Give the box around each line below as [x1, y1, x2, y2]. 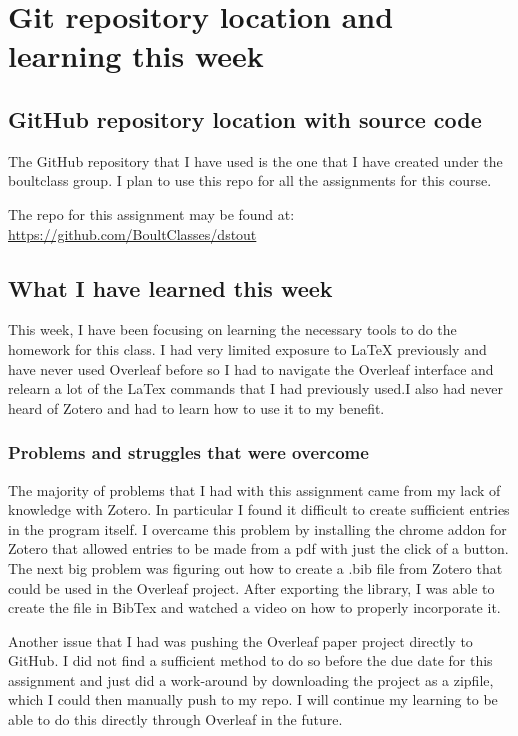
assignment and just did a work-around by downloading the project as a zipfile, [8, 669, 494, 690]
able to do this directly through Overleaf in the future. [8, 709, 343, 730]
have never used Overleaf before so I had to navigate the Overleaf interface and [8, 358, 494, 379]
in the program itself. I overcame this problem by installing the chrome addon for [8, 518, 507, 539]
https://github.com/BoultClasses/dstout [8, 223, 257, 244]
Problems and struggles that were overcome [8, 440, 369, 465]
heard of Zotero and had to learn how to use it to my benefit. [8, 397, 385, 418]
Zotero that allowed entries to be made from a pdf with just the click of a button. [8, 538, 509, 559]
